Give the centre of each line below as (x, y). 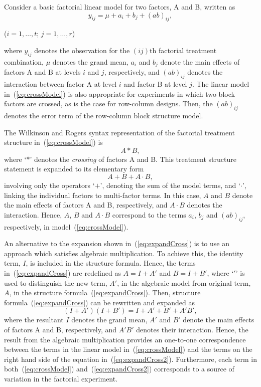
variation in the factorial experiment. (61, 378)
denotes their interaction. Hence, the (192, 329)
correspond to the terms (149, 214)
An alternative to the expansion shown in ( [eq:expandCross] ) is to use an (117, 243)
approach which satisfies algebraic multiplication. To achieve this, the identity (124, 253)
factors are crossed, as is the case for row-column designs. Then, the (108, 104)
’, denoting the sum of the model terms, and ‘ (170, 185)
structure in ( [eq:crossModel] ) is (53, 142)
